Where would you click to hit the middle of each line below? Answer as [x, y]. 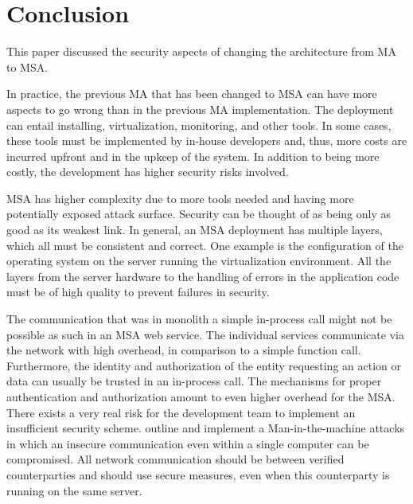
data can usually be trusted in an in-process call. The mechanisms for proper [194, 381]
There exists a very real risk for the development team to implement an [181, 412]
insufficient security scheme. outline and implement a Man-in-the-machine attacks [206, 428]
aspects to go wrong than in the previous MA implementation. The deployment [200, 109]
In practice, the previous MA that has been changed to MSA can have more [192, 94]
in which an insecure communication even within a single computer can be [188, 443]
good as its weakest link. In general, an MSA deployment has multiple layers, [195, 230]
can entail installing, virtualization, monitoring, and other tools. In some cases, [199, 125]
